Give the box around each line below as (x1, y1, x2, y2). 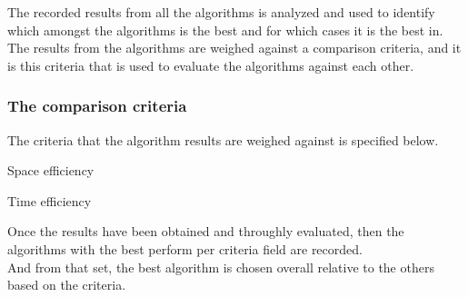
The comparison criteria (7, 94, 187, 117)
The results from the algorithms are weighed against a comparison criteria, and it (7, 38, 462, 57)
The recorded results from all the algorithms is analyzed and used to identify (7, 3, 435, 21)
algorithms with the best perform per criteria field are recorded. (7, 239, 363, 258)
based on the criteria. (7, 275, 126, 294)
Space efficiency (7, 161, 95, 180)
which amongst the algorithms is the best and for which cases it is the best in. (7, 20, 443, 39)
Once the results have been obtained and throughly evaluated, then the (7, 222, 404, 241)
